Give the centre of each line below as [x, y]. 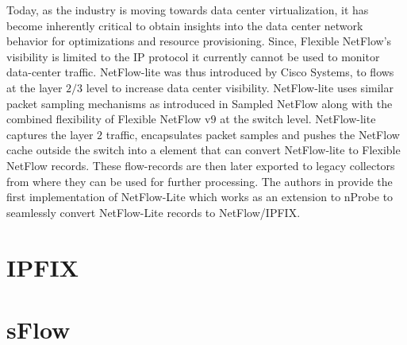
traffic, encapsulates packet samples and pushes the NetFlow [253, 134]
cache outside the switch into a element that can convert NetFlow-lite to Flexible [203, 150]
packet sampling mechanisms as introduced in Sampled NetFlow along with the [200, 103]
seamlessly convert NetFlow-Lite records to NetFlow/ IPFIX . [154, 212]
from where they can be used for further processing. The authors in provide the [200, 181]
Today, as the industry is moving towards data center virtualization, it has [188, 10]
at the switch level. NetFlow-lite [298, 119]
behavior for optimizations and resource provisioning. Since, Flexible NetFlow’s [199, 41]
